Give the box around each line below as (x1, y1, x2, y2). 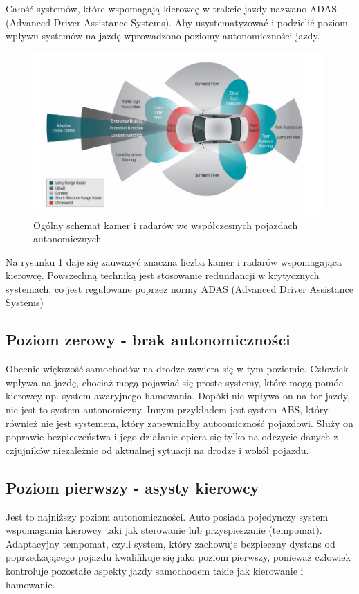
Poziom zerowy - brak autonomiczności (6, 329, 291, 350)
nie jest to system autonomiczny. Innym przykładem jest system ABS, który (6, 402, 329, 417)
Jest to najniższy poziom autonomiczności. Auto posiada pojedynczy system (6, 509, 329, 523)
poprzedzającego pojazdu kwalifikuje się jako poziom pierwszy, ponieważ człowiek (6, 550, 351, 564)
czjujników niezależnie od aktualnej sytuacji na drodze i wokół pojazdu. (6, 442, 309, 457)
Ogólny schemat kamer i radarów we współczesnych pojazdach (33, 217, 298, 232)
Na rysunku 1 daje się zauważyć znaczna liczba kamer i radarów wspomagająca (6, 254, 342, 269)
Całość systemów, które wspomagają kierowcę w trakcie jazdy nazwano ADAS (6, 1, 337, 15)
